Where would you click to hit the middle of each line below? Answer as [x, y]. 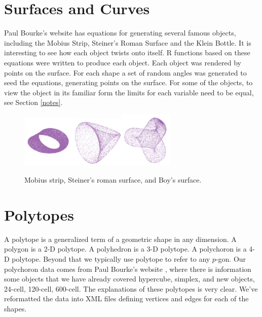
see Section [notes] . [33, 102]
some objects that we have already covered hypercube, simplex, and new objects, [129, 279]
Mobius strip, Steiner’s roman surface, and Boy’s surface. [113, 180]
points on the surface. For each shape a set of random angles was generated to [125, 72]
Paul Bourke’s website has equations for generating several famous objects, [120, 33]
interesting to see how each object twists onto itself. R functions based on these [127, 52]
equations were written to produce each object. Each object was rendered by [123, 62]
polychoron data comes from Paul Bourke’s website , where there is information [128, 269]
